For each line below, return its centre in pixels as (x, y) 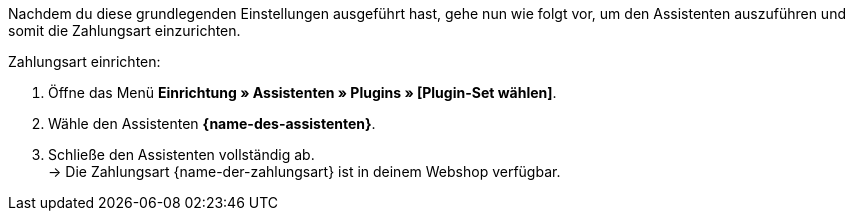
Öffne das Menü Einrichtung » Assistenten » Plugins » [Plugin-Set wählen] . (302, 92)
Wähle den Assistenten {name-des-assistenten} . (212, 123)
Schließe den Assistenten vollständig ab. (181, 154)
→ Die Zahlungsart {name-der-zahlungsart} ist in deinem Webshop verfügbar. (304, 171)
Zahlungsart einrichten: (84, 61)
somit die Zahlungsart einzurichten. (124, 30)
